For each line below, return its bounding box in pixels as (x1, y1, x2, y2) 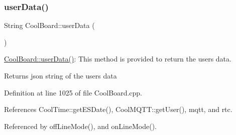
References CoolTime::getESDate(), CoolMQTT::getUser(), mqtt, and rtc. (4, 104, 232, 114)
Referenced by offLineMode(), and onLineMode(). (4, 120, 157, 131)
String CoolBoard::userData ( (4, 20, 95, 30)
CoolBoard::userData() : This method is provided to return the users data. (4, 53, 231, 64)
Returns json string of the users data (4, 70, 117, 80)
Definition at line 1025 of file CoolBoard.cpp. (4, 87, 143, 97)
